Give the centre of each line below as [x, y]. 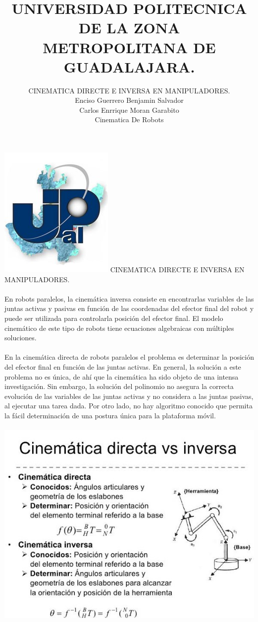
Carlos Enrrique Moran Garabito [129, 110]
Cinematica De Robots [129, 119]
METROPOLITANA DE [129, 47]
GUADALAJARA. [129, 66]
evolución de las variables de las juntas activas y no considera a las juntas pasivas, [129, 396]
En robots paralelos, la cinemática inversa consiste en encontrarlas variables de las [129, 298]
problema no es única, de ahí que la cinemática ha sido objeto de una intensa [122, 376]
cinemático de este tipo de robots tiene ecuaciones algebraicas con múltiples [119, 328]
